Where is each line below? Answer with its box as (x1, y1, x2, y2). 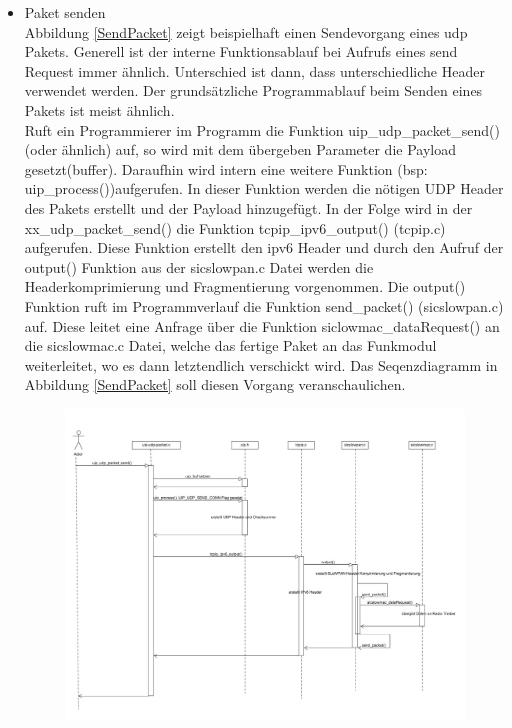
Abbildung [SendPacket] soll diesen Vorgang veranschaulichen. (24, 374, 406, 395)
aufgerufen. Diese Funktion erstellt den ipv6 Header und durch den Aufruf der (24, 237, 504, 258)
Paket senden (24, 2, 106, 22)
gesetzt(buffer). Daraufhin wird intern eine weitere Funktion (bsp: (24, 158, 428, 179)
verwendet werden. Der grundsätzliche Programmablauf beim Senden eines (24, 80, 483, 101)
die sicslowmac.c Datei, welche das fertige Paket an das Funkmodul (24, 335, 437, 356)
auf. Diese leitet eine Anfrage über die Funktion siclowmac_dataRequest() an (24, 315, 500, 336)
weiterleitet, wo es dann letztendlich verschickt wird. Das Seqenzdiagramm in (24, 354, 498, 375)
